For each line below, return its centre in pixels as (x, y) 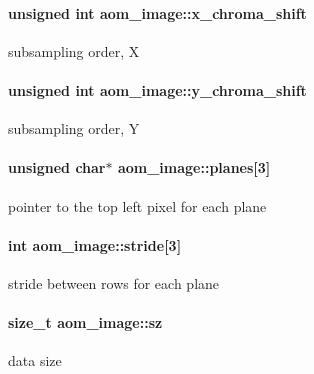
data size (35, 360)
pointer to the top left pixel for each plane (137, 205)
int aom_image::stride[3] (95, 244)
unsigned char (57, 167)
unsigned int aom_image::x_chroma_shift (157, 12)
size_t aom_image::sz (85, 322)
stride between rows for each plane (114, 282)
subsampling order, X (74, 50)
